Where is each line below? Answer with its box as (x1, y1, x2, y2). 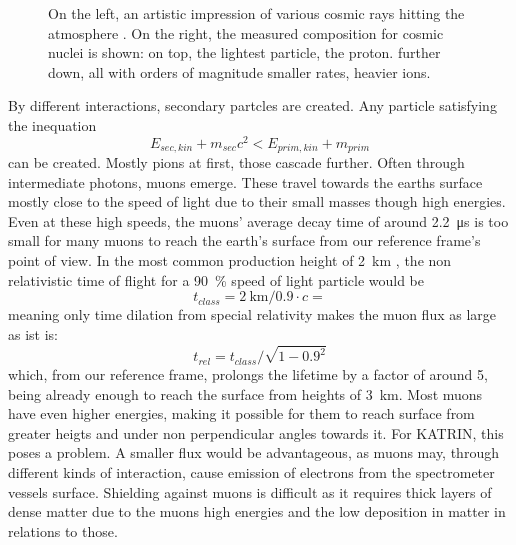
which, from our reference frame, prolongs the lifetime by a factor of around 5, (8, 364, 488, 385)
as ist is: (8, 323, 58, 344)
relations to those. (8, 520, 118, 541)
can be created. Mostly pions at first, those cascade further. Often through (8, 152, 465, 173)
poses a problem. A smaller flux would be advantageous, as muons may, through (8, 442, 499, 463)
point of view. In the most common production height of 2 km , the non (8, 250, 452, 271)
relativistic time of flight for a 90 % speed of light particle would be (8, 269, 424, 290)
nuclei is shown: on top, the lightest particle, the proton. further (48, 42, 441, 63)
